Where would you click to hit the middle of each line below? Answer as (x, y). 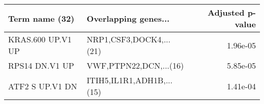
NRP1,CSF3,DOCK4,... (128, 39)
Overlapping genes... (128, 18)
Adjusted (226, 12)
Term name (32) (41, 18)
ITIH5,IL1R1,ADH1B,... (129, 80)
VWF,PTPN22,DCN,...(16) (135, 65)
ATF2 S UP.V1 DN (43, 86)
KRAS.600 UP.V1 (40, 39)
